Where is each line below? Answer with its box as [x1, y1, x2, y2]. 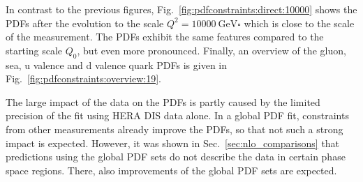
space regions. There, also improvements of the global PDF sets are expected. [6, 162, 337, 177]
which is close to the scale [244, 15, 355, 30]
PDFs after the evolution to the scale [6, 15, 164, 30]
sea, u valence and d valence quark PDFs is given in [6, 57, 228, 72]
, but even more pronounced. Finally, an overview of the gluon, [77, 43, 346, 57]
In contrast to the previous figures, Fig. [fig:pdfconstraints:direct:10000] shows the [6, 2, 357, 16]
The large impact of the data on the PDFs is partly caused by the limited [6, 94, 320, 109]
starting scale [6, 43, 63, 57]
